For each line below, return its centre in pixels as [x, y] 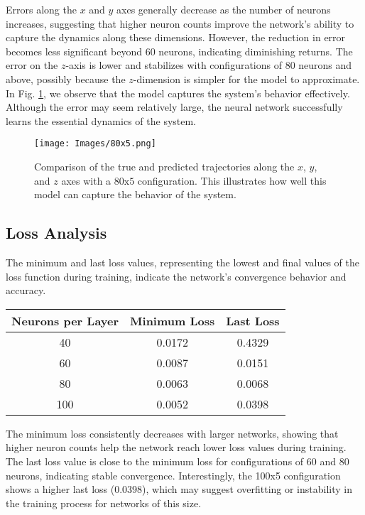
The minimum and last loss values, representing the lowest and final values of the [182, 262]
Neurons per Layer [65, 320]
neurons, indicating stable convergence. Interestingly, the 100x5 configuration [173, 475]
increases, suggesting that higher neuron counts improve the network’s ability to [180, 23]
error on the [32, 65]
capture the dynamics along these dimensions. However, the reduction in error [176, 37]
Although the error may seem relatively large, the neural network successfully [174, 107]
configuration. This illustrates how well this [232, 180]
